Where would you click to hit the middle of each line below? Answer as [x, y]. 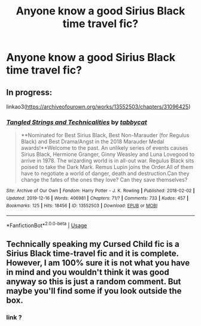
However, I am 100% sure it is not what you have [98, 263]
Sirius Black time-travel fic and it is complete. [92, 254]
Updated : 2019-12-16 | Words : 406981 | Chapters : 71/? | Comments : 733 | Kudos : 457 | [98, 198]
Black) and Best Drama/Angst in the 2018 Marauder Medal [92, 141]
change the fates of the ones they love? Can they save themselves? [104, 180]
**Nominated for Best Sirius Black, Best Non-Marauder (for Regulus [105, 135]
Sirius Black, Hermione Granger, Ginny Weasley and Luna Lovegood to [108, 155]
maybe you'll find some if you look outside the [94, 291]
